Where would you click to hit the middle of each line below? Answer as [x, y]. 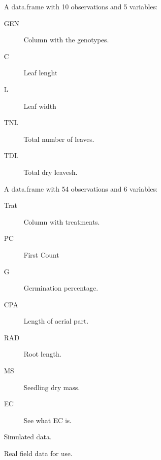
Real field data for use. [38, 453]
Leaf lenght [41, 73]
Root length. [43, 354]
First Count [41, 254]
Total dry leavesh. [51, 172]
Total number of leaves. [59, 139]
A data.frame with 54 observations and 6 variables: [81, 188]
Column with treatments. [62, 221]
